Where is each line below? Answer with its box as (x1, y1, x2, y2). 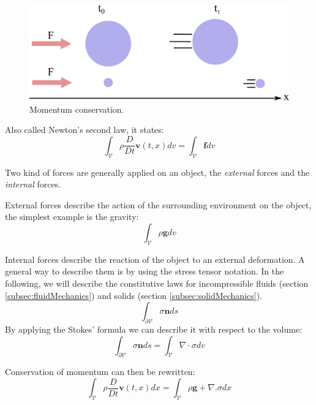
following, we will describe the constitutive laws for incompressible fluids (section (5, 277, 309, 290)
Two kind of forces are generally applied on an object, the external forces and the (5, 165, 310, 178)
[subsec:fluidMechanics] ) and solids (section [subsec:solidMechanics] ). (5, 289, 263, 301)
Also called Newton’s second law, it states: (5, 123, 164, 136)
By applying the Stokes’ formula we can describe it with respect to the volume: (5, 323, 303, 336)
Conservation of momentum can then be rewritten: (5, 365, 195, 378)
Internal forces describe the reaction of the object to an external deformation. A (5, 252, 305, 265)
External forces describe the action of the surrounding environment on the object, (5, 198, 312, 211)
